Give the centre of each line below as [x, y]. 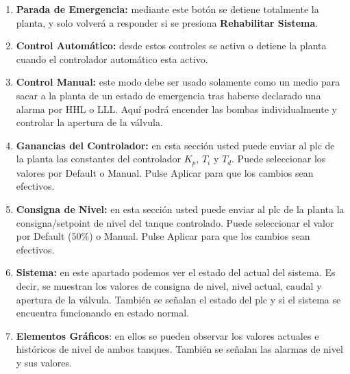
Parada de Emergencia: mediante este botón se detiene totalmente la [167, 9]
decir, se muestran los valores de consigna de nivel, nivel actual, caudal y [169, 285]
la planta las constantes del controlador [99, 159]
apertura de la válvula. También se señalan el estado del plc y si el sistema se [178, 299]
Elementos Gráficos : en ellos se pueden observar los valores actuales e [167, 335]
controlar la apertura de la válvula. [89, 122]
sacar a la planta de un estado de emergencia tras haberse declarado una [168, 95]
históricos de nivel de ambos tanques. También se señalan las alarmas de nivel [179, 349]
